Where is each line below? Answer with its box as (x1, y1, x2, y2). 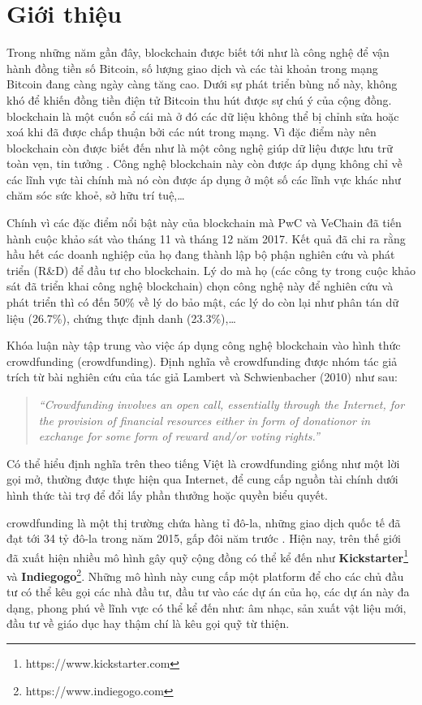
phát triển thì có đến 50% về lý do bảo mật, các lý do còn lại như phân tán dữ (6, 294, 399, 311)
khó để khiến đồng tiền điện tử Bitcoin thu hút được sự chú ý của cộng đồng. (6, 91, 392, 108)
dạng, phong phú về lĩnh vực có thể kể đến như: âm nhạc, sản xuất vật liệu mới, (6, 599, 407, 616)
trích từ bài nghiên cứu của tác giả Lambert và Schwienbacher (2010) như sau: (6, 368, 398, 385)
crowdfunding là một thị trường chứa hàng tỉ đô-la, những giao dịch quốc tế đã (6, 514, 401, 531)
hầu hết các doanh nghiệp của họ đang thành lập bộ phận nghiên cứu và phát (6, 246, 395, 263)
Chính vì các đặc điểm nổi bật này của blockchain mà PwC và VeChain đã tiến (6, 214, 402, 231)
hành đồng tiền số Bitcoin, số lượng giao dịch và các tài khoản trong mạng (6, 59, 378, 76)
